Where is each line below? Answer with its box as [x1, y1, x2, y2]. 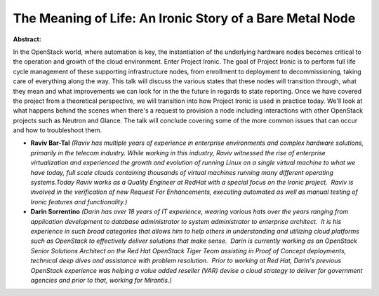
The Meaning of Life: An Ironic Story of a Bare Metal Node [13, 10, 356, 26]
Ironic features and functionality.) [30, 197, 128, 206]
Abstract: [13, 35, 41, 43]
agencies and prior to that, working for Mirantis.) [30, 276, 172, 284]
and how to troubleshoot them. [13, 126, 102, 134]
